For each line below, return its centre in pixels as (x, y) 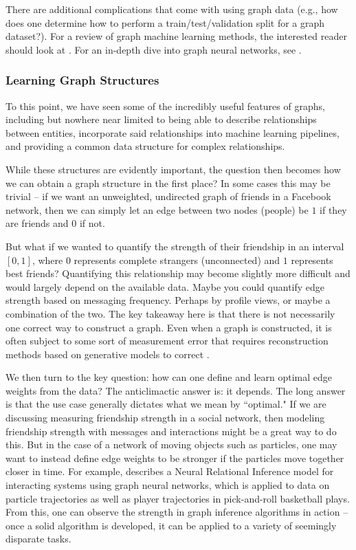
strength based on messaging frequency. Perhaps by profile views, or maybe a (168, 300)
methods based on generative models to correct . (108, 354)
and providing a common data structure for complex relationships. (145, 146)
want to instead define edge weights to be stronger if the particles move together (175, 458)
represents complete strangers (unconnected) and (177, 260)
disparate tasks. (38, 539)
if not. (92, 223)
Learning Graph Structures (82, 80)
